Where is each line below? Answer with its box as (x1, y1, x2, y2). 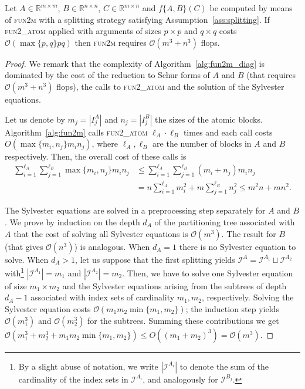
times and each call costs (183, 126, 273, 138)
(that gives (5, 240, 43, 252)
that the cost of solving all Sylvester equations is (13, 227, 188, 239)
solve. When (5, 253, 49, 265)
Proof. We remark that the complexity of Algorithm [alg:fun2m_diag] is (5, 57, 265, 69)
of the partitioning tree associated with (154, 216, 295, 228)
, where (91, 137, 118, 150)
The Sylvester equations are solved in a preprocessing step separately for (5, 204, 266, 217)
